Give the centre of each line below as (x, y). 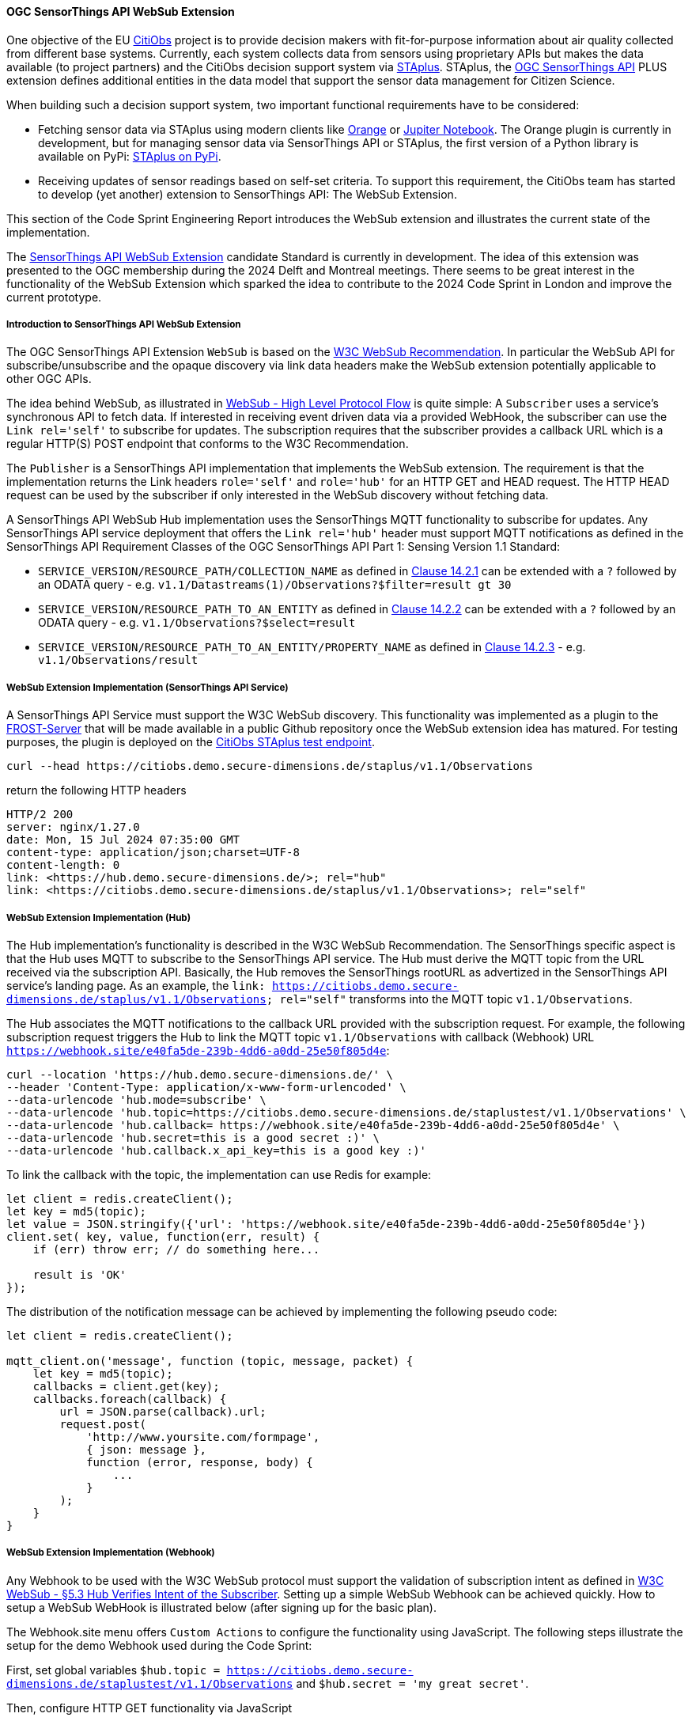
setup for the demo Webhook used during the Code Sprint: (159, 1645)
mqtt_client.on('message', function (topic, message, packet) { (210, 1361)
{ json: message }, (146, 1449)
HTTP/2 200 (40, 815)
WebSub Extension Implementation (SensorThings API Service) (147, 687)
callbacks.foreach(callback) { (130, 1399)
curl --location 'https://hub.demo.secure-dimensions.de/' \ (200, 1074)
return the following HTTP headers (96, 790)
